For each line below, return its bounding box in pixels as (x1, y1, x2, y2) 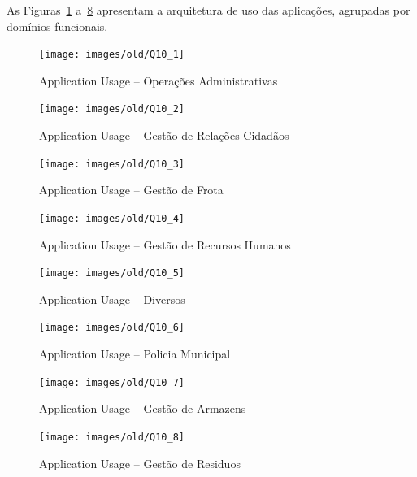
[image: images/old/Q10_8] (39, 431, 185, 443)
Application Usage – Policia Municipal (39, 345, 231, 362)
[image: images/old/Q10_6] (39, 322, 185, 334)
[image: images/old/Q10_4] (39, 212, 185, 224)
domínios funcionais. (7, 17, 108, 34)
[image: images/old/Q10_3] (39, 158, 185, 170)
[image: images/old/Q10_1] (39, 49, 185, 61)
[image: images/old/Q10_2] (39, 103, 185, 115)
